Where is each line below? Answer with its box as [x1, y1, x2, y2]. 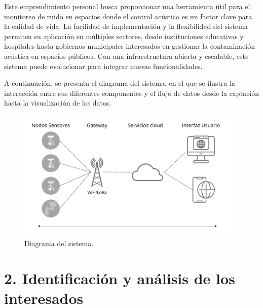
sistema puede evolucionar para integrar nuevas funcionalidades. [4, 60, 203, 71]
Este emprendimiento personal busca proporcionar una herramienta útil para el [4, 1, 250, 11]
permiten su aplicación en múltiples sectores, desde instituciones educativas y [4, 30, 244, 41]
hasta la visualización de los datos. [4, 97, 111, 108]
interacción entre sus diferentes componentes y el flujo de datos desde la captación [4, 87, 259, 98]
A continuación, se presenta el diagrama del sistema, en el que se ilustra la [4, 78, 235, 88]
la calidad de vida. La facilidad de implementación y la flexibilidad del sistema [4, 21, 248, 31]
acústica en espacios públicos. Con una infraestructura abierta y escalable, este [4, 50, 249, 61]
